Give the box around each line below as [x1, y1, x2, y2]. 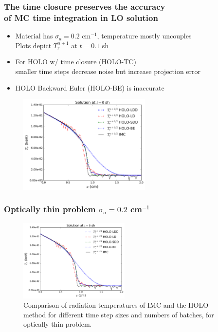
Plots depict [15, 40, 52, 50]
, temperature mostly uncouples [97, 31, 192, 41]
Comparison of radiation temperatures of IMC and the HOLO [23, 300, 209, 310]
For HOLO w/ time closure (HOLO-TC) [15, 56, 136, 67]
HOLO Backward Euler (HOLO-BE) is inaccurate [15, 82, 164, 92]
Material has [15, 31, 53, 41]
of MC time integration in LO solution [4, 11, 158, 23]
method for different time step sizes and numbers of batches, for [23, 309, 214, 319]
